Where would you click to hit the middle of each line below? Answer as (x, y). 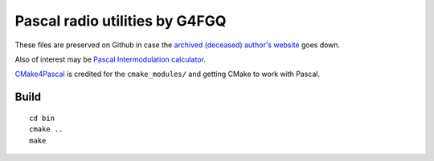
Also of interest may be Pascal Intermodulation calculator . (111, 59)
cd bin (42, 118)
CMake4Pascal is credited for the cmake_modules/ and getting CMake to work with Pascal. (168, 74)
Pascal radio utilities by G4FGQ (121, 21)
